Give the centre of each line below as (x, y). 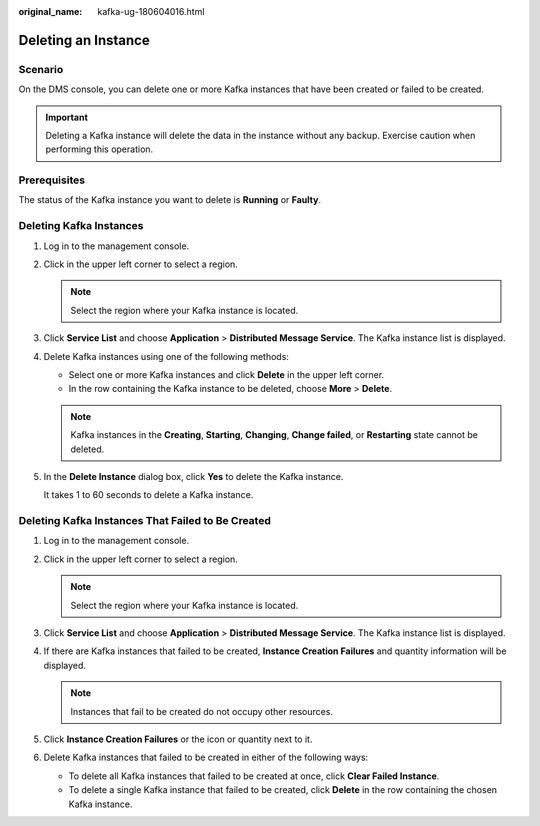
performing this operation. (99, 149)
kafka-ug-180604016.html (151, 11)
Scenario (41, 69)
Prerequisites (51, 180)
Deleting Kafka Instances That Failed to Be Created (145, 521)
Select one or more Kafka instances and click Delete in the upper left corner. (226, 374)
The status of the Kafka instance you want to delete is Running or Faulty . (170, 200)
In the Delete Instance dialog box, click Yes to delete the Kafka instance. (193, 476)
